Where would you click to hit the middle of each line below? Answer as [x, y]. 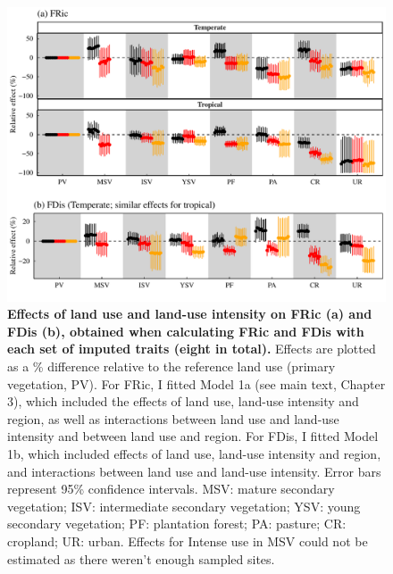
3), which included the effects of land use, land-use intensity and [183, 401]
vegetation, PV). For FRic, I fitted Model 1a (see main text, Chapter [196, 383]
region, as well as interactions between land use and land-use [173, 418]
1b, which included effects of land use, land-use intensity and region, [194, 453]
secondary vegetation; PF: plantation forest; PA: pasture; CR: [177, 524]
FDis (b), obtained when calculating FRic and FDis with [186, 331]
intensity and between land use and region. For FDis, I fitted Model [193, 436]
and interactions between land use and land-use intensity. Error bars [194, 471]
